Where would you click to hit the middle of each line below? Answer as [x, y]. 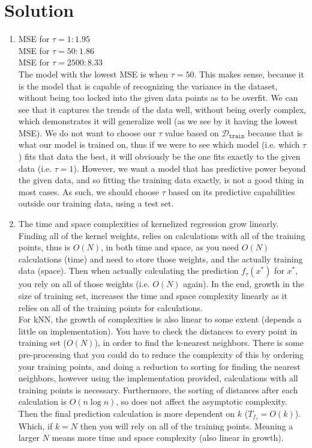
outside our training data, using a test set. [96, 203]
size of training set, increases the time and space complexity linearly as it [153, 295]
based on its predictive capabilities [232, 191]
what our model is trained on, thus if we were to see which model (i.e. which [159, 144]
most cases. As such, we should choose [88, 191]
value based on [192, 132]
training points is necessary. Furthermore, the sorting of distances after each [158, 389]
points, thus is [44, 247]
